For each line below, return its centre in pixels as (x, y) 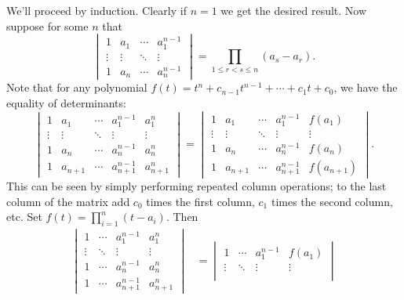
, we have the (366, 87)
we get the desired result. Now (294, 10)
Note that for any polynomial (77, 87)
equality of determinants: (66, 102)
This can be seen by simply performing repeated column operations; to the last (197, 186)
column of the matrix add (68, 201)
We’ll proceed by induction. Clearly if (96, 10)
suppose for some (47, 25)
